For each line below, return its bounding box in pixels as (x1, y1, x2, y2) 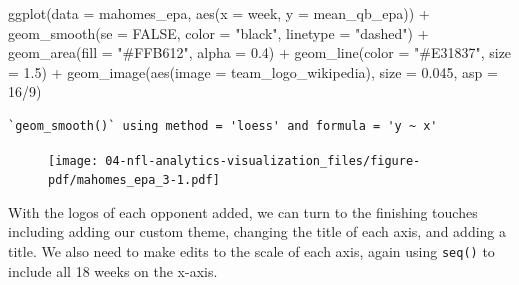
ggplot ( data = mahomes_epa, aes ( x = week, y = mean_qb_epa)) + (8, 3, 430, 23)
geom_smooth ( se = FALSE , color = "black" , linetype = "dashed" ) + (8, 22, 429, 43)
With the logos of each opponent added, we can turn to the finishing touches (8, 201, 478, 222)
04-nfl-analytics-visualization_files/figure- (105, 153, 421, 168)
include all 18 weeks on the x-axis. (8, 260, 218, 281)
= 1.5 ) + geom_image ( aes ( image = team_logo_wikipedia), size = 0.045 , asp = (8, 61, 498, 82)
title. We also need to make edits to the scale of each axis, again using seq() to (8, 241, 495, 262)
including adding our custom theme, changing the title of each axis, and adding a (8, 221, 507, 242)
